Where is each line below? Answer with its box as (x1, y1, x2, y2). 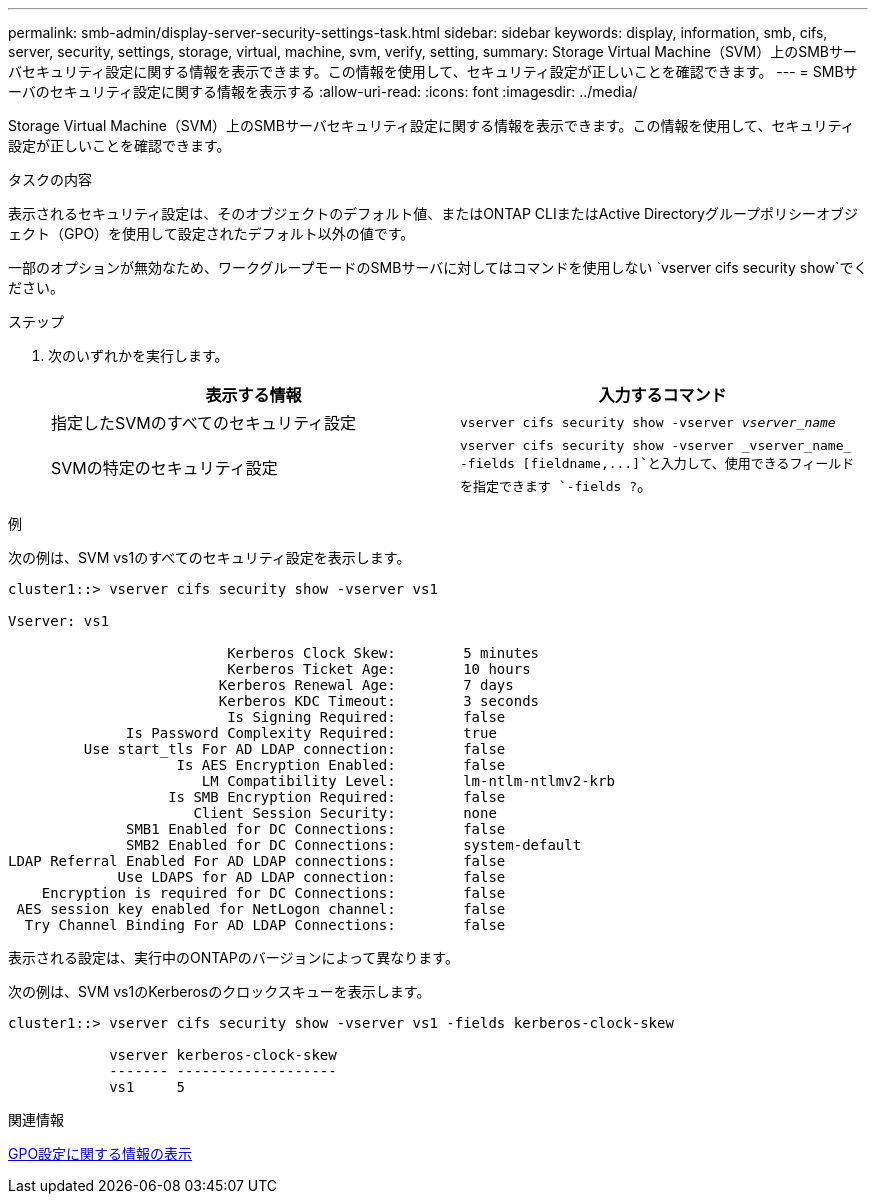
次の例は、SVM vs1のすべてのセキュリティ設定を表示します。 (8, 549, 411, 566)
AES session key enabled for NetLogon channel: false (16, 901, 506, 917)
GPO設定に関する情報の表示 (8, 1145, 193, 1162)
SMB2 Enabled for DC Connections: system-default (126, 837, 582, 853)
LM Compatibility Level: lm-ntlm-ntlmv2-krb (201, 773, 615, 789)
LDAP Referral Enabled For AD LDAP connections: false (8, 853, 506, 869)
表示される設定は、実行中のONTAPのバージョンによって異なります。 (8, 949, 459, 966)
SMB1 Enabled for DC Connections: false (126, 821, 506, 837)
